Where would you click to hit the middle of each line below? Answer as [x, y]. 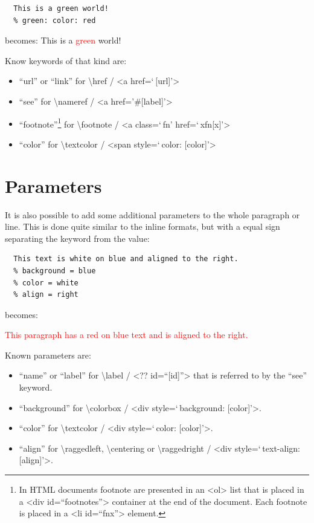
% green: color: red [55, 20]
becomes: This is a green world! [63, 40]
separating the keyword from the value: [77, 238]
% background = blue [55, 271]
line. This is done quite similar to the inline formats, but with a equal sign [143, 226]
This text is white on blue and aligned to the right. [126, 259]
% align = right [46, 295]
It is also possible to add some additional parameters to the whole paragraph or [152, 214]
